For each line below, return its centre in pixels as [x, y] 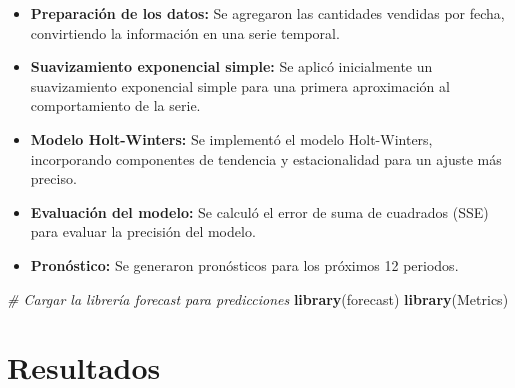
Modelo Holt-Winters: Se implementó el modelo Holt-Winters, [231, 138]
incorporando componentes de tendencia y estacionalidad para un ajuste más [266, 158]
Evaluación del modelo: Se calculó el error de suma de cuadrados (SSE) [259, 211]
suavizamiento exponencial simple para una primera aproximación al [240, 85]
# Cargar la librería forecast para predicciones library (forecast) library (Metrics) [258, 298]
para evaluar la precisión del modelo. [143, 231]
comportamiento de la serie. [115, 105]
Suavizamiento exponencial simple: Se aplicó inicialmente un [231, 66]
